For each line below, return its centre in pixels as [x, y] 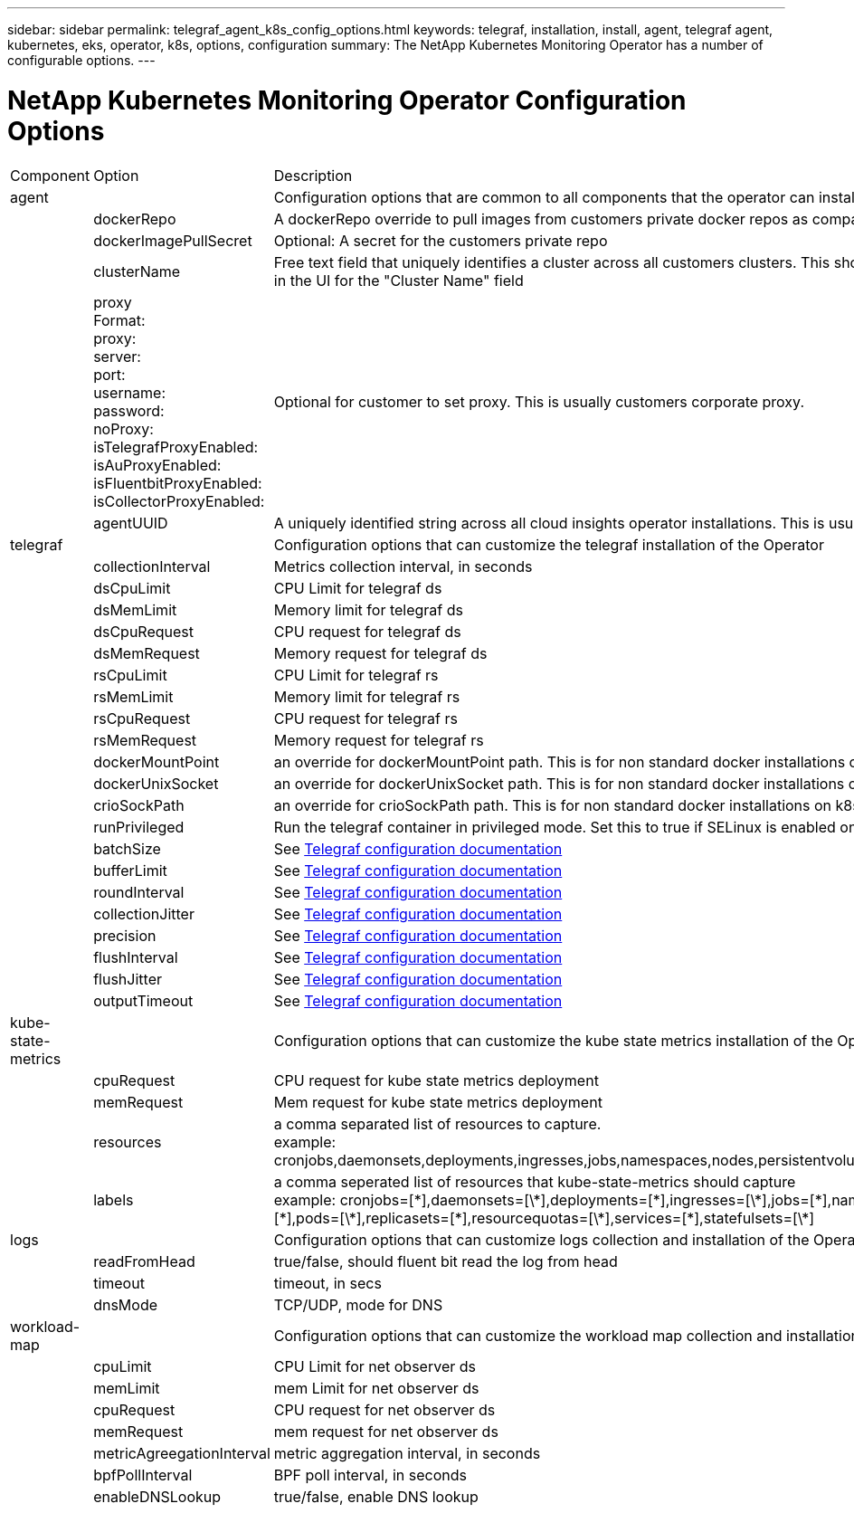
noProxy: [123, 428]
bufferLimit [130, 870]
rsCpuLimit [130, 675]
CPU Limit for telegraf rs [356, 675]
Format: [119, 320]
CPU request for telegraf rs [365, 718]
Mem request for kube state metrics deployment [438, 1102]
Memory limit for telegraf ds [369, 609]
